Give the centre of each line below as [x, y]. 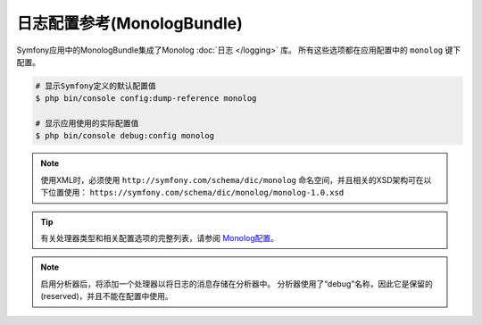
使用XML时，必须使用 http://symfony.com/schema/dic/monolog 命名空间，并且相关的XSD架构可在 [232, 179]
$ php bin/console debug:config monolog [125, 136]
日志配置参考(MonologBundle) [129, 23]
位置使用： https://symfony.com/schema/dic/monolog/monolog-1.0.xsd [196, 193]
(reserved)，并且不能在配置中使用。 [107, 296]
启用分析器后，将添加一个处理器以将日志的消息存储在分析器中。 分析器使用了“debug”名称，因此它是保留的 [237, 283]
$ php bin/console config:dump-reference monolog [146, 99]
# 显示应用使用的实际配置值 [87, 124]
